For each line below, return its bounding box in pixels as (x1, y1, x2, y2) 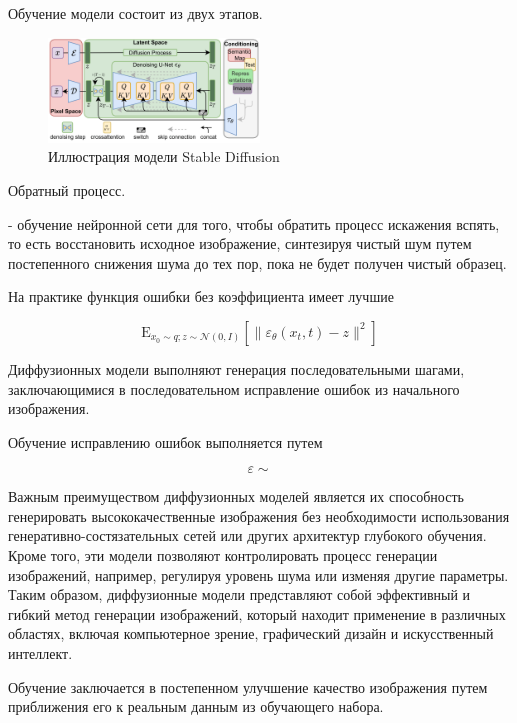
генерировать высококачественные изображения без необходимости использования (8, 505, 510, 526)
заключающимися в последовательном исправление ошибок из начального (8, 378, 460, 399)
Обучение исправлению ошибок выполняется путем (8, 431, 323, 452)
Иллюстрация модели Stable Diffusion (48, 146, 280, 167)
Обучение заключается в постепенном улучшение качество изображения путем (8, 676, 488, 697)
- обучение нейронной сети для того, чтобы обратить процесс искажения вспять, (8, 213, 500, 234)
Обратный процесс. (8, 179, 126, 200)
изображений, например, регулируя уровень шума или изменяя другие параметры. (8, 564, 509, 585)
